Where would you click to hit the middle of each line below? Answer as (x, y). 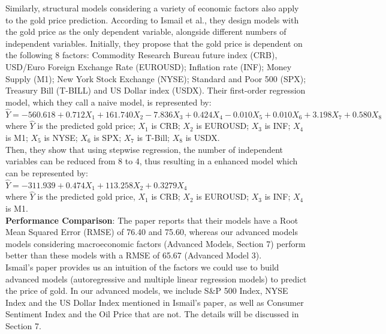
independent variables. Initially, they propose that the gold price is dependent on (154, 43)
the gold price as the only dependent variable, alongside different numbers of (146, 31)
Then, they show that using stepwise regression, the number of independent (144, 149)
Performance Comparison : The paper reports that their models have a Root (152, 220)
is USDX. (203, 137)
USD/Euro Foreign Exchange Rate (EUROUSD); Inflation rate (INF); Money (149, 66)
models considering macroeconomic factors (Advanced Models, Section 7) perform (156, 243)
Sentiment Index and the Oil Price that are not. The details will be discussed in (152, 314)
